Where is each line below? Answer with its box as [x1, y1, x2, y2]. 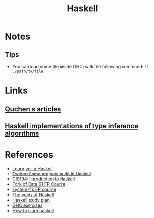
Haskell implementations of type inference [5, 122, 139, 130]
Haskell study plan [12, 197, 50, 203]
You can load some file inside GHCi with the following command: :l [12, 64, 149, 69]
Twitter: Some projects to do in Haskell [12, 171, 91, 176]
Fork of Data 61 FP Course [12, 181, 66, 187]
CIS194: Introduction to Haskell [12, 176, 75, 182]
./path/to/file [12, 69, 44, 74]
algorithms [5, 129, 39, 137]
